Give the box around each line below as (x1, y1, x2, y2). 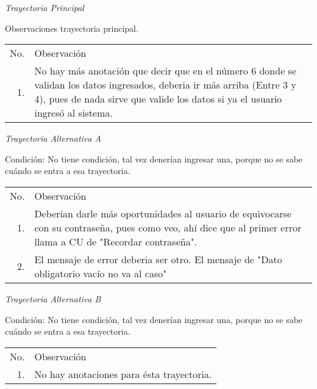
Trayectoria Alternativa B (5, 292, 101, 305)
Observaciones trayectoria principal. (5, 21, 138, 34)
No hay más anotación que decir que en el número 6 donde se (34, 64, 297, 78)
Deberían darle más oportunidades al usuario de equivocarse (34, 206, 292, 220)
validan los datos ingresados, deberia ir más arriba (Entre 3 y (34, 78, 296, 92)
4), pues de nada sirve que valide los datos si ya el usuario (34, 92, 282, 106)
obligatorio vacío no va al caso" (34, 266, 167, 280)
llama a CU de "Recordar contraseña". (34, 234, 198, 249)
